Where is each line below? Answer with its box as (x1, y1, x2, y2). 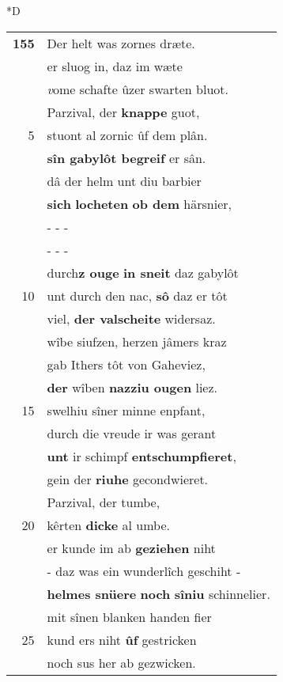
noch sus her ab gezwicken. (47, 653, 196, 672)
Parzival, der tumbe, (47, 492, 160, 511)
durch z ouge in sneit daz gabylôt (47, 263, 239, 282)
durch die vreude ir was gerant (47, 423, 217, 442)
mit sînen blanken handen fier (47, 607, 212, 626)
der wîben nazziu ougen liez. (47, 377, 218, 396)
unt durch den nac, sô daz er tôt (47, 286, 228, 305)
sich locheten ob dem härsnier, (47, 194, 232, 213)
